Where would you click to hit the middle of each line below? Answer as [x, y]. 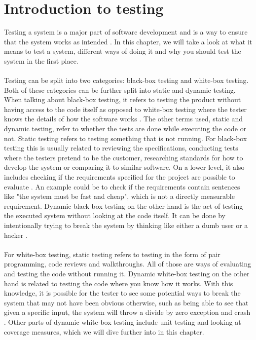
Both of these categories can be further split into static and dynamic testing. [120, 90]
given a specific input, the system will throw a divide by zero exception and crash [127, 312]
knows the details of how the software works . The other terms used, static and [124, 119]
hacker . [16, 235]
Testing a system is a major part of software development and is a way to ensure [126, 32]
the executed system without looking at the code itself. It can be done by [115, 215]
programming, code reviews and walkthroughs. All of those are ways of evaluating [128, 264]
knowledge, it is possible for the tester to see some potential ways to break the [122, 293]
